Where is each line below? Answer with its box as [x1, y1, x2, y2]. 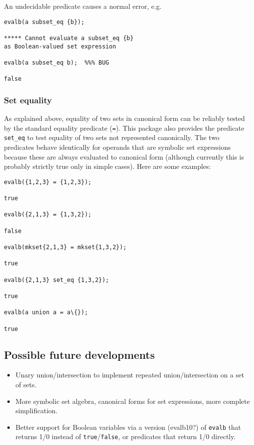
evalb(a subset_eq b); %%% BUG [4, 59, 109, 66]
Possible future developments [4, 347, 155, 362]
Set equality [4, 94, 52, 106]
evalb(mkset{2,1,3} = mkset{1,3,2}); [4, 244, 127, 251]
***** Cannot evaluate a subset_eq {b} [4, 34, 134, 42]
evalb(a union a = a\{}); [4, 309, 88, 316]
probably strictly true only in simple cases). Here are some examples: [4, 161, 211, 171]
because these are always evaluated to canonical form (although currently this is [4, 151, 244, 162]
